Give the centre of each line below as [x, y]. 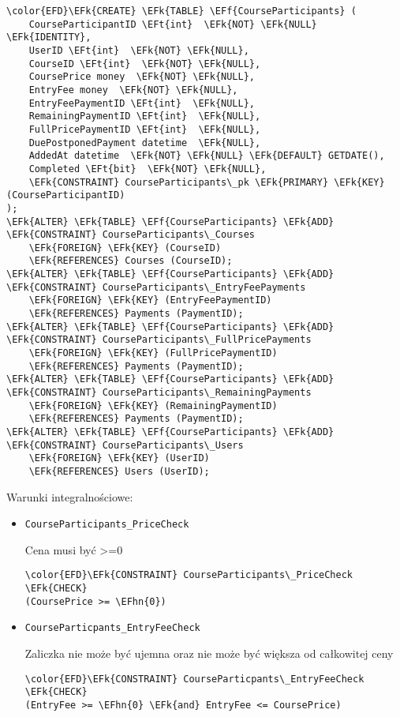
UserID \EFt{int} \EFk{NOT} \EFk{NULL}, [139, 50]
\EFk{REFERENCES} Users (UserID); [119, 471]
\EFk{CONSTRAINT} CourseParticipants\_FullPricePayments [159, 340]
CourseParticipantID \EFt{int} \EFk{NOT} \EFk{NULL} [173, 24]
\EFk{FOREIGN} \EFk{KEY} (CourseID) [125, 248]
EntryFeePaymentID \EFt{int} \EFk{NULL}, [142, 103]
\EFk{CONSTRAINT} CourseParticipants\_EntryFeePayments [156, 287]
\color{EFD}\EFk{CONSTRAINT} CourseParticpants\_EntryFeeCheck [194, 679]
